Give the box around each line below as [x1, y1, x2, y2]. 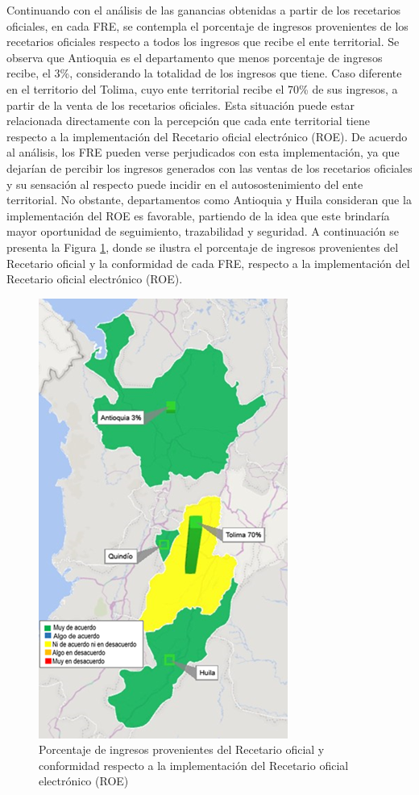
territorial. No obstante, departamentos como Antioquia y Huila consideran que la [6, 191, 412, 208]
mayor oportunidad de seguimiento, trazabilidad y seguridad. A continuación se [6, 223, 399, 240]
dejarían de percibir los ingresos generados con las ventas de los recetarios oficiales [6, 159, 413, 176]
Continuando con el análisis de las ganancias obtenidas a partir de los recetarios [6, 2, 401, 18]
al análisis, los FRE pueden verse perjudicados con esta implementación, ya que [6, 144, 400, 161]
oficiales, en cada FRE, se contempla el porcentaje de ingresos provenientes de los [6, 17, 409, 34]
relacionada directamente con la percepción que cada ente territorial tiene [6, 112, 370, 129]
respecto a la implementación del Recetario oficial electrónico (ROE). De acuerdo [6, 128, 408, 144]
